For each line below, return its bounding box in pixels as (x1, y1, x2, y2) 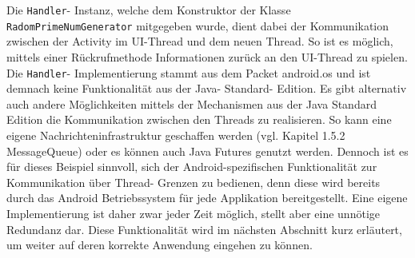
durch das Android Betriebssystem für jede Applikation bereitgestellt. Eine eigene (6, 189, 408, 206)
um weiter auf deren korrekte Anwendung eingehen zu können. (6, 236, 313, 253)
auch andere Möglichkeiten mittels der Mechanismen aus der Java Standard (6, 95, 377, 112)
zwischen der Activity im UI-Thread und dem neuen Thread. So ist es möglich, (6, 33, 393, 50)
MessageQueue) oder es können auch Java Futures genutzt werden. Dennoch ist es (6, 142, 409, 159)
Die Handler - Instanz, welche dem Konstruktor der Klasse (6, 2, 291, 18)
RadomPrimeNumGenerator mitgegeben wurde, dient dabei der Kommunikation (6, 17, 389, 34)
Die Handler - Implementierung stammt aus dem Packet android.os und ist (6, 64, 371, 81)
